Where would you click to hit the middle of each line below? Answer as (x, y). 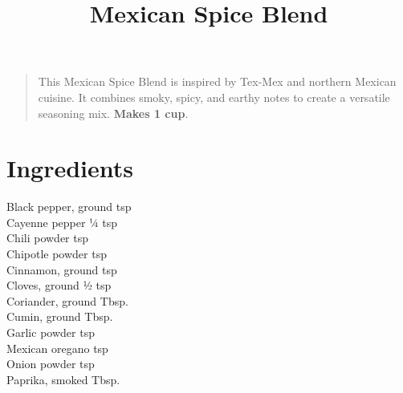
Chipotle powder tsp (57, 254)
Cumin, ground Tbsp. (60, 316)
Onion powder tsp (51, 364)
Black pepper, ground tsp (69, 207)
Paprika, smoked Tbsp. (63, 379)
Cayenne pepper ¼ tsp (62, 222)
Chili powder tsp (48, 238)
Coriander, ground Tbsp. (67, 300)
